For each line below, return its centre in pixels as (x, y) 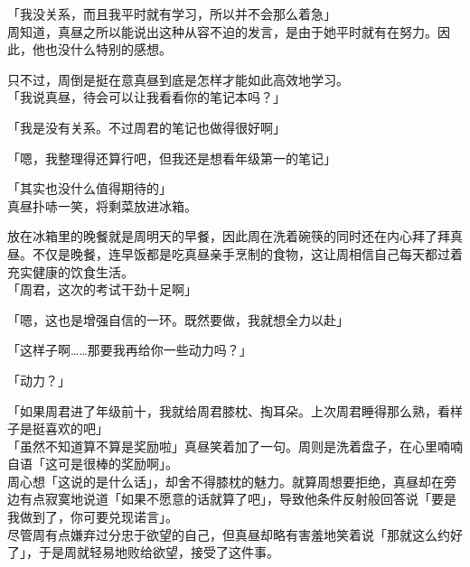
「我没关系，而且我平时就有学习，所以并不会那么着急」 (172, 14)
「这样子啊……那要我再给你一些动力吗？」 (130, 350)
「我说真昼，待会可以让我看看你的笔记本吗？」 (146, 97)
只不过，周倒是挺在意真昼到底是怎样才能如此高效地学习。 (178, 79)
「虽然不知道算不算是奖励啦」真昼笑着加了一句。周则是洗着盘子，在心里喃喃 (235, 446)
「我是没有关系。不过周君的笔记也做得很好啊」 (146, 127)
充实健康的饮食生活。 (70, 271)
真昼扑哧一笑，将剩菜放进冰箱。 (102, 205)
